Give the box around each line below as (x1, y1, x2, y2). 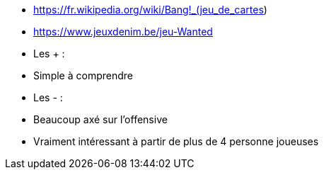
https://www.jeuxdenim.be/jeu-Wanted (33, 26, 213, 38)
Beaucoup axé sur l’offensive (33, 113, 168, 125)
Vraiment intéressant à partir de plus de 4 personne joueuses (33, 135, 319, 147)
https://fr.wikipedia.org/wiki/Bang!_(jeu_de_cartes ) (33, 4, 267, 16)
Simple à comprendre (33, 69, 133, 81)
